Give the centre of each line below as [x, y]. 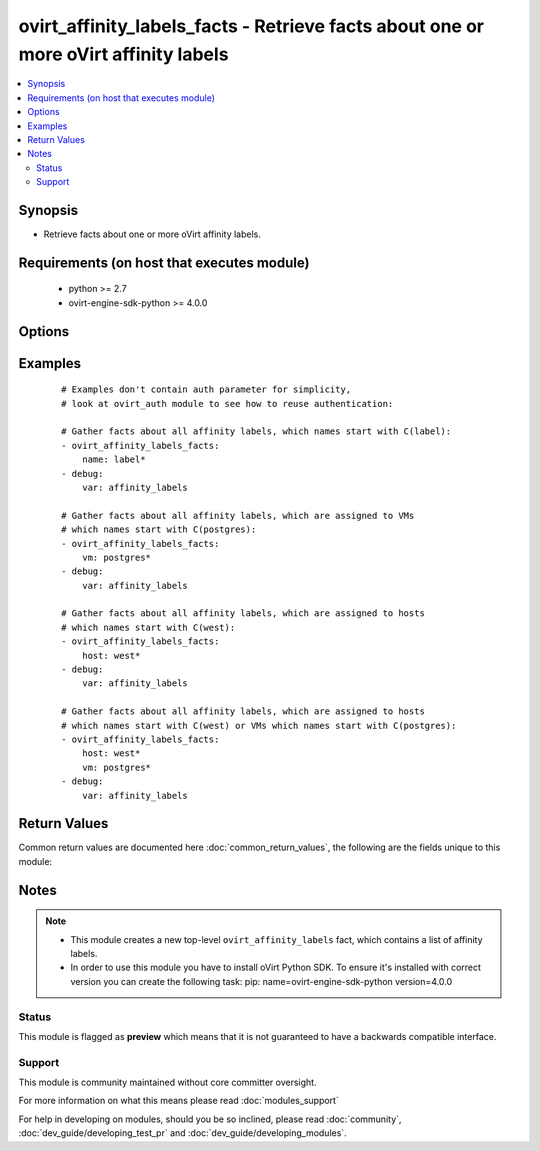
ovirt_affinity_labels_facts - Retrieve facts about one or [251, 26]
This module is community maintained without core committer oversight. [167, 1082]
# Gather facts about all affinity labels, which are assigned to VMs [238, 515]
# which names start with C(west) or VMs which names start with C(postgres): [259, 725]
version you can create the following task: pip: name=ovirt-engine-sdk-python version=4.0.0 [261, 981]
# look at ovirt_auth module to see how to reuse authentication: [227, 403]
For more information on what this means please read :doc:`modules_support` [178, 1101]
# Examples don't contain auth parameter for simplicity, [206, 389]
